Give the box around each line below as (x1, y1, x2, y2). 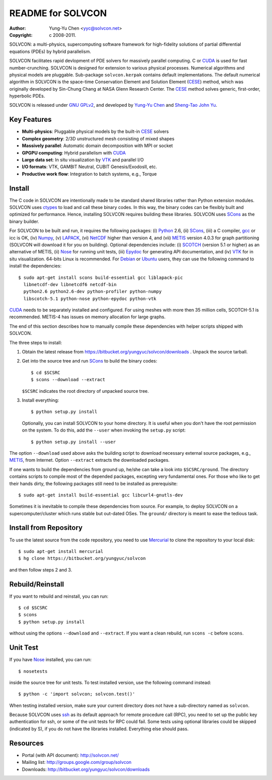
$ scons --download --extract (31, 377, 106, 383)
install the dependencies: (9, 263, 61, 269)
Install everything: (22, 397, 59, 403)
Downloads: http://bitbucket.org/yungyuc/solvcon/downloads (22, 766, 150, 772)
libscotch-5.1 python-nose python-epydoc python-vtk (23, 296, 157, 302)
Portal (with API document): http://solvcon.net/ (22, 752, 119, 758)
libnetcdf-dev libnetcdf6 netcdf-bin (23, 281, 117, 287)
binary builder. (9, 218, 40, 224)
